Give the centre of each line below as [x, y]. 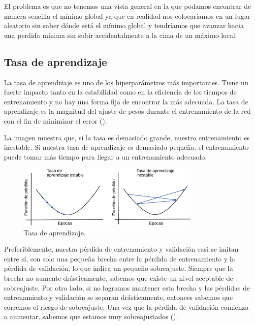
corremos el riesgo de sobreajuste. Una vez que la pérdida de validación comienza [126, 307]
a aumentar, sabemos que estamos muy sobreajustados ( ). [91, 316]
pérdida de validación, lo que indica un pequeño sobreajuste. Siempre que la [119, 268]
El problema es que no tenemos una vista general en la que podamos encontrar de [127, 6]
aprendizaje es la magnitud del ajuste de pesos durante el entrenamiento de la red [127, 111]
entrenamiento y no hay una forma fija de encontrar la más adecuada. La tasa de [126, 101]
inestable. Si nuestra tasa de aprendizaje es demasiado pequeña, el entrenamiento [127, 147]
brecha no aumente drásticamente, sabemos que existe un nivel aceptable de [119, 278]
